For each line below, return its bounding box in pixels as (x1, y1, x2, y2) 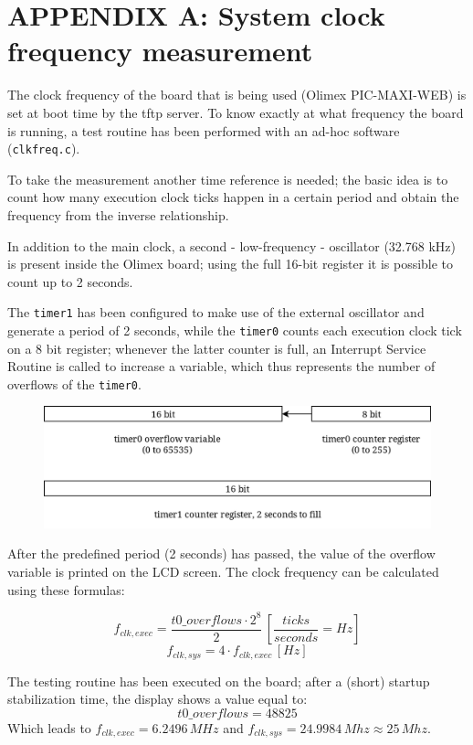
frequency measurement (7, 32, 313, 69)
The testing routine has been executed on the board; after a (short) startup (7, 671, 430, 690)
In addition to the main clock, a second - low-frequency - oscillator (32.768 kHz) (7, 236, 456, 255)
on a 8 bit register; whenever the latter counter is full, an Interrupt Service (7, 338, 426, 357)
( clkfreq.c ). (7, 139, 80, 158)
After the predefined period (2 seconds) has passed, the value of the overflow (7, 544, 436, 563)
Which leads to (7, 718, 91, 737)
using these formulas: (7, 580, 125, 599)
